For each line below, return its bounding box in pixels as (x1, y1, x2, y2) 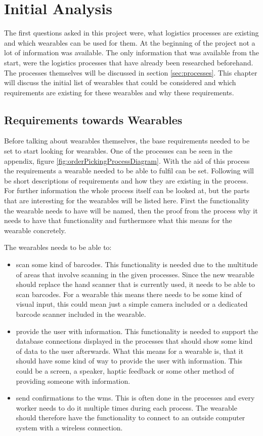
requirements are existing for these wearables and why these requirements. (4, 87, 234, 97)
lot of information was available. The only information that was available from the (4, 47, 259, 58)
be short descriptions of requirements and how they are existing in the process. (4, 175, 248, 186)
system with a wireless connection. (16, 422, 123, 432)
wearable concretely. (4, 225, 66, 235)
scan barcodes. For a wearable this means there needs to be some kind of (16, 288, 242, 299)
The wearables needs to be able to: (4, 242, 112, 252)
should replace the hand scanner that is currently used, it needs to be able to (16, 279, 255, 289)
